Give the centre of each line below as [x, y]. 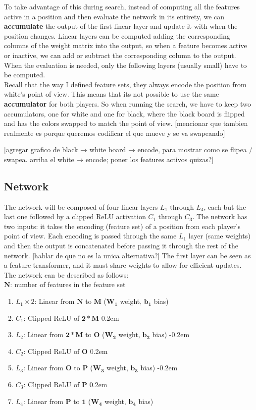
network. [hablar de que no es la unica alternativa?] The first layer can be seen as [128, 255]
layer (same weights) [219, 236]
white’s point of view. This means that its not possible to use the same [112, 94]
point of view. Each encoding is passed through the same [90, 236]
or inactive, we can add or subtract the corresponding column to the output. [120, 55]
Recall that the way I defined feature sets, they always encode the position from [125, 84]
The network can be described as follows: [66, 274]
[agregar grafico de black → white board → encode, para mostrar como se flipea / [128, 149]
